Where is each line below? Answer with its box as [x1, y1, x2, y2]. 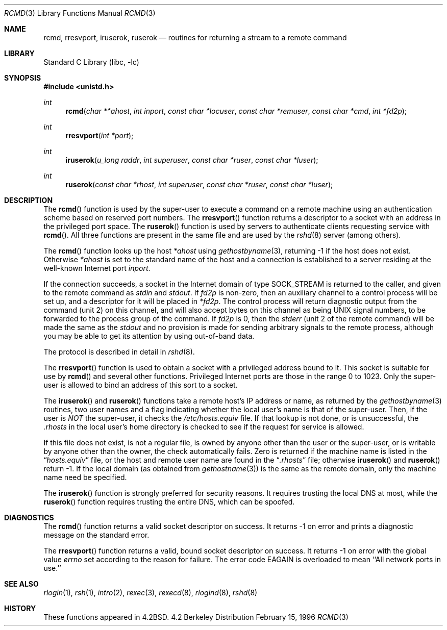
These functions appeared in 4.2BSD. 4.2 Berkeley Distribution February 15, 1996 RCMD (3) [43, 613, 349, 621]
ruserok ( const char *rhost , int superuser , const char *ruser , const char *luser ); [65, 180, 333, 189]
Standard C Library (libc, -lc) [43, 58, 139, 66]
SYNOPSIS [4, 73, 41, 82]
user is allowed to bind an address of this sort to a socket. [43, 381, 238, 389]
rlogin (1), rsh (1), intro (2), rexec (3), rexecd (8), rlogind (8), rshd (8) [43, 588, 258, 597]
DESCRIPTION [4, 196, 53, 205]
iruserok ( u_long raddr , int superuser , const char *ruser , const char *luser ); [65, 156, 318, 164]
